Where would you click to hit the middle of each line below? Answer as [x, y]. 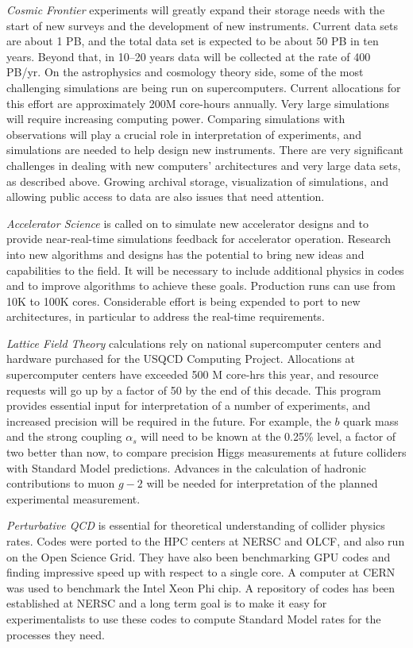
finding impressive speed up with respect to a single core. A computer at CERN [201, 572]
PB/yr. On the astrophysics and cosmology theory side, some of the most [185, 72]
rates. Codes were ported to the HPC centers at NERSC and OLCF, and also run [206, 541]
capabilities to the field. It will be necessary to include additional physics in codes [205, 270]
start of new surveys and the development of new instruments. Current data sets [203, 25]
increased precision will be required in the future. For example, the [169, 420]
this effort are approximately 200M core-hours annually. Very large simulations [198, 103]
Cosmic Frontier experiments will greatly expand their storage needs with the [196, 10]
